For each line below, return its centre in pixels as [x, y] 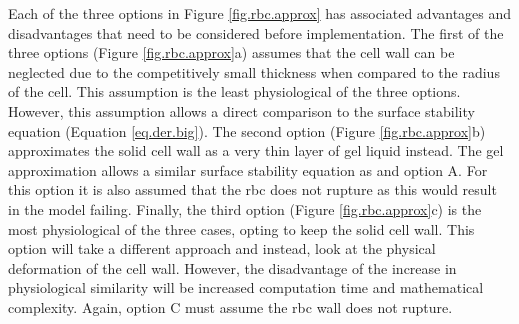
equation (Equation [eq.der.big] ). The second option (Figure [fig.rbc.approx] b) [247, 130]
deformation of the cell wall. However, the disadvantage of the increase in [232, 267]
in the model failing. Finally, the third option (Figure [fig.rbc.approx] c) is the [245, 208]
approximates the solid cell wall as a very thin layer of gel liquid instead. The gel [256, 150]
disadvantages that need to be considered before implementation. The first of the [256, 32]
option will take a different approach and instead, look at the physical [222, 248]
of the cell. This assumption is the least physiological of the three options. [234, 91]
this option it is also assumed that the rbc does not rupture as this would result [252, 189]
